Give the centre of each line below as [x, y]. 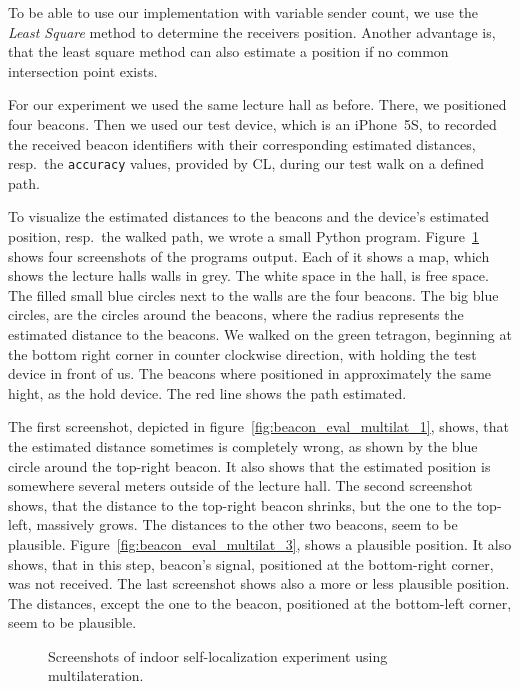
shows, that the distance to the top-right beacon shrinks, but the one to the [240, 504]
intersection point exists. [83, 70]
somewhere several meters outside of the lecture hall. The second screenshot [240, 485]
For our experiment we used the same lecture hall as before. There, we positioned [257, 104]
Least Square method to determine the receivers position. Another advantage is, [252, 31]
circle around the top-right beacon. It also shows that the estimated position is [249, 465]
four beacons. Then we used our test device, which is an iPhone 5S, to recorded [252, 123]
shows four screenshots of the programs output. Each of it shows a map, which [249, 255]
